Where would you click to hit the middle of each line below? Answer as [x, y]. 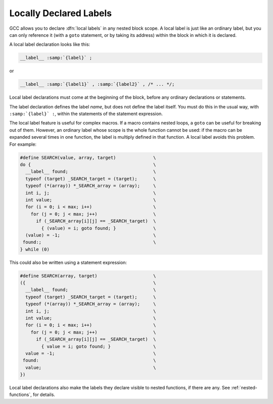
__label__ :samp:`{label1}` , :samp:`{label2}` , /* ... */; [97, 84]
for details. [44, 395]
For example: [23, 144]
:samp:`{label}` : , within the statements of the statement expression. [86, 114]
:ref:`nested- [244, 388]
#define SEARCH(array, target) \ [88, 276]
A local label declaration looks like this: [50, 44]
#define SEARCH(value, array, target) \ [88, 157]
